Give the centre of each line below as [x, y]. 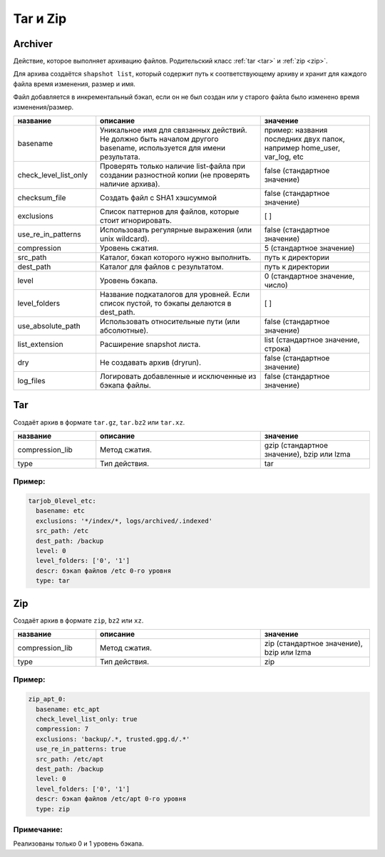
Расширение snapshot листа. [150, 344]
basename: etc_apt [68, 709]
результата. [120, 157]
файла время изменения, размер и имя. [74, 84]
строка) [278, 349]
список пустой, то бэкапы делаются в [166, 303]
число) [276, 285]
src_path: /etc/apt [70, 759]
